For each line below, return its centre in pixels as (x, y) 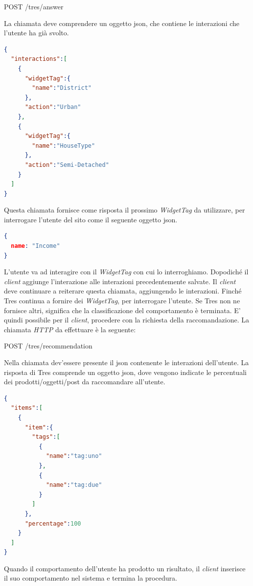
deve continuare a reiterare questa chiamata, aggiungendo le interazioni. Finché (123, 291)
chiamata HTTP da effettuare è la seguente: (70, 329)
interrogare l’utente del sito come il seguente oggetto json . (91, 219)
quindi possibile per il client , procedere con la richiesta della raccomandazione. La (126, 320)
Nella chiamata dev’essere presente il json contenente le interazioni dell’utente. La (126, 362)
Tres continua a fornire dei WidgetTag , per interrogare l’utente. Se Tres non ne (122, 301)
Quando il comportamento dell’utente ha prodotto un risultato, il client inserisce (125, 568)
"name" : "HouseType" (64, 146)
